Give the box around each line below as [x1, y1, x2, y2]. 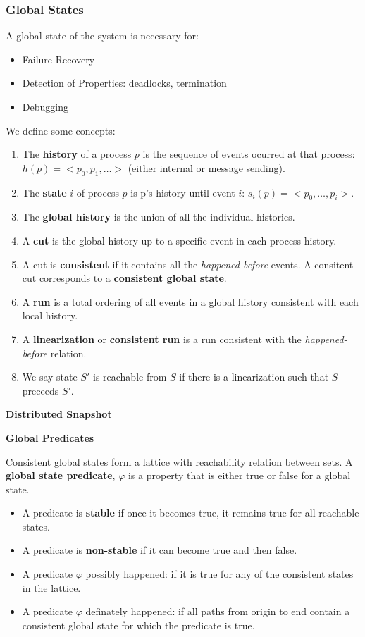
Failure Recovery [22, 51, 95, 66]
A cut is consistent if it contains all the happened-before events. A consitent [22, 256, 354, 271]
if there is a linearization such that [179, 369, 329, 384]
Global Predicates [6, 430, 94, 445]
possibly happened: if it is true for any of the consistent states [85, 567, 354, 581]
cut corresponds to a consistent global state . [22, 271, 227, 285]
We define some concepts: [6, 123, 116, 137]
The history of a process [22, 147, 132, 161]
